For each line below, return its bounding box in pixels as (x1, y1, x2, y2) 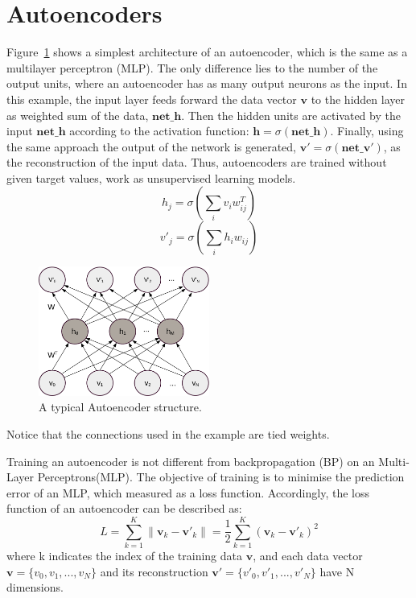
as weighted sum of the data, (6, 106, 149, 123)
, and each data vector (253, 547, 363, 563)
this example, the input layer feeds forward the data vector (6, 90, 297, 107)
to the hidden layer (311, 90, 405, 107)
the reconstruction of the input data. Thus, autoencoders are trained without (6, 154, 387, 171)
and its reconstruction (100, 563, 208, 579)
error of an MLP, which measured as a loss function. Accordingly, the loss (6, 484, 369, 501)
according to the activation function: (69, 122, 249, 139)
